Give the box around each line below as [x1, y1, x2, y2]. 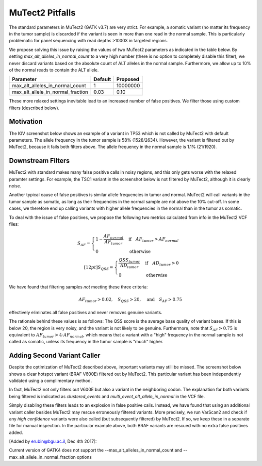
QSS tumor [118, 257, 140, 264]
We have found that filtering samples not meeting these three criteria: [9, 284, 148, 290]
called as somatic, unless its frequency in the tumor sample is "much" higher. [9, 339, 164, 345]
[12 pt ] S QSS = [84, 265, 114, 271]
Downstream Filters [9, 157, 70, 165]
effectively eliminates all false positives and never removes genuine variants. [9, 309, 163, 315]
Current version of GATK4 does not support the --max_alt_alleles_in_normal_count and [9, 447, 182, 453]
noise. [9, 183, 21, 189]
